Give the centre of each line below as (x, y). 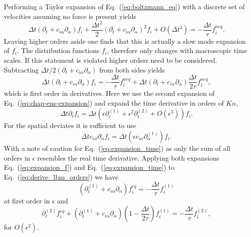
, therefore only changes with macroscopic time (177, 50)
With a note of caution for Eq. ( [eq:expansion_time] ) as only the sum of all (117, 148)
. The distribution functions (58, 50)
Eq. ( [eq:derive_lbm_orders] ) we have (61, 176)
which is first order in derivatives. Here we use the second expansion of (109, 93)
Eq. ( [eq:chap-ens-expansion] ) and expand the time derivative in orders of (114, 102)
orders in (17, 157)
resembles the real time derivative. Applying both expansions (128, 157)
